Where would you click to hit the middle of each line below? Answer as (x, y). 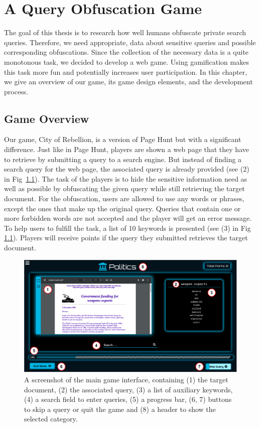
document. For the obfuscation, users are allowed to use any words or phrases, (124, 198)
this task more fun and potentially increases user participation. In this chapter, (126, 72)
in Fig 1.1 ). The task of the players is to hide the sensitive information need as (126, 178)
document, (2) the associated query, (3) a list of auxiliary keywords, (128, 389)
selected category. (51, 419)
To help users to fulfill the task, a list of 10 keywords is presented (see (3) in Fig (127, 228)
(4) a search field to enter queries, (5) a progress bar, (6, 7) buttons (128, 399)
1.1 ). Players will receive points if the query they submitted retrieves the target (126, 238)
